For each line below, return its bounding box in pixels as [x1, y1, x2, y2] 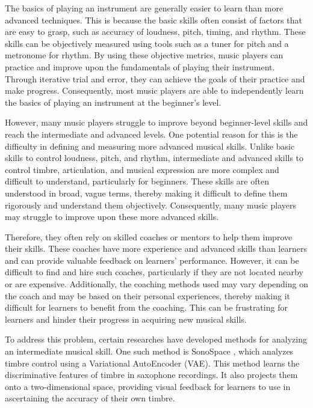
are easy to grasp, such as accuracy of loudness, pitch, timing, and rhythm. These [5, 25, 306, 38]
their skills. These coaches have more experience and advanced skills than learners [5, 242, 307, 255]
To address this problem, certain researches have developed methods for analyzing [5, 333, 307, 346]
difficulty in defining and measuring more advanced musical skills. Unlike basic [5, 139, 295, 152]
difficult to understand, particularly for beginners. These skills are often [5, 175, 269, 187]
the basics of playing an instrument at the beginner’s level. [5, 96, 222, 108]
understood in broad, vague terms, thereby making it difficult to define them [5, 186, 288, 199]
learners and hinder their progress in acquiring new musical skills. [5, 312, 247, 325]
